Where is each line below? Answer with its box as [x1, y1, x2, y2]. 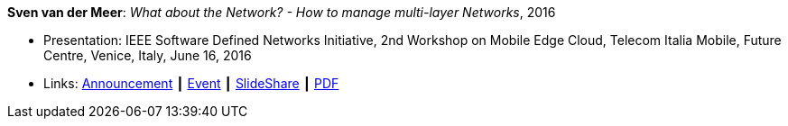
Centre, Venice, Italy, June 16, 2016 [43, 48, 252, 63]
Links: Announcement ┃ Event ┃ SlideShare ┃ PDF [43, 76, 339, 91]
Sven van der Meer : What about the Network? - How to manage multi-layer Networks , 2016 [7, 4, 556, 20]
